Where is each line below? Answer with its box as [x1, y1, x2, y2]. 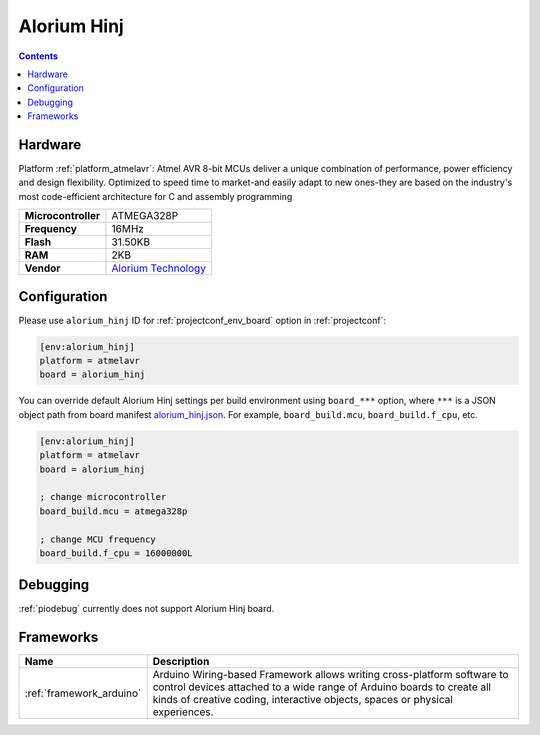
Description [152, 655, 210, 669]
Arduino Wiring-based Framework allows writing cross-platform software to [152, 668, 509, 682]
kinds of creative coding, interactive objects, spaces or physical [152, 693, 454, 707]
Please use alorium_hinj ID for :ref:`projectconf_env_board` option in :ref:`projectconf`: [18, 314, 387, 326]
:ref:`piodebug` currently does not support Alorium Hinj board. [18, 603, 275, 615]
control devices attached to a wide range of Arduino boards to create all [152, 680, 492, 694]
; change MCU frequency [39, 533, 157, 545]
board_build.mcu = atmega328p [39, 505, 188, 517]
